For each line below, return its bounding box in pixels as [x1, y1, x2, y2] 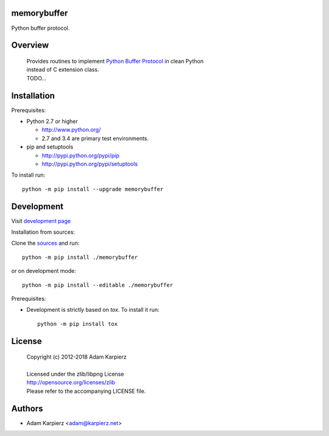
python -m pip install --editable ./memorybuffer [22, 281, 174, 289]
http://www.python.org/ [41, 126, 101, 133]
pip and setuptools [26, 143, 74, 150]
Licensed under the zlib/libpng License [26, 370, 124, 378]
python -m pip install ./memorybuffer [22, 253, 138, 261]
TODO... [26, 74, 47, 82]
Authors [11, 403, 43, 413]
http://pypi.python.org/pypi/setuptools [41, 160, 138, 167]
